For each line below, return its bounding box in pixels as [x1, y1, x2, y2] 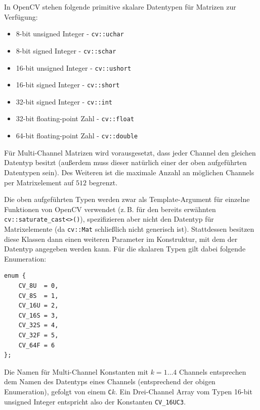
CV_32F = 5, [18, 332, 59, 339]
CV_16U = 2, [18, 302, 59, 310]
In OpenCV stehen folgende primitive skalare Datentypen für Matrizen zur [4, 2, 236, 12]
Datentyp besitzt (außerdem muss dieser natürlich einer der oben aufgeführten [4, 157, 247, 168]
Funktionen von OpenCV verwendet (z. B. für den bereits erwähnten [4, 203, 216, 214]
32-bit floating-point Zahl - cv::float [16, 113, 135, 124]
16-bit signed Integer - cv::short [16, 79, 120, 90]
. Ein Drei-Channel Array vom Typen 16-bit [115, 386, 252, 396]
